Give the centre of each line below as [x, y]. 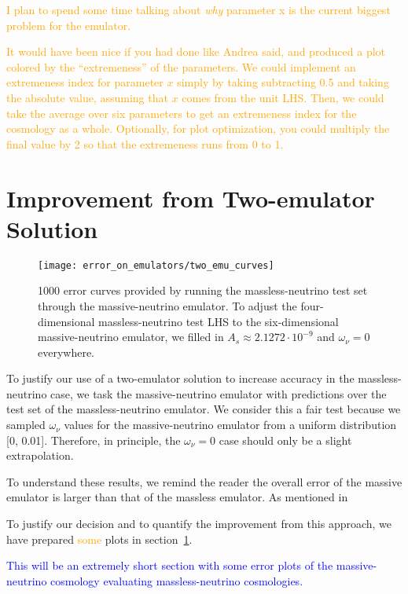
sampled [26, 425]
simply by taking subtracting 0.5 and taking [283, 82]
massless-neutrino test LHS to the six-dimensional [219, 321]
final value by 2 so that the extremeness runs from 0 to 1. [145, 143]
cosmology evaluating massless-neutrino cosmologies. [177, 580]
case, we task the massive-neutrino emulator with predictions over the [219, 393]
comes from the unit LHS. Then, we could [283, 97]
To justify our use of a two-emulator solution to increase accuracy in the [180, 378]
